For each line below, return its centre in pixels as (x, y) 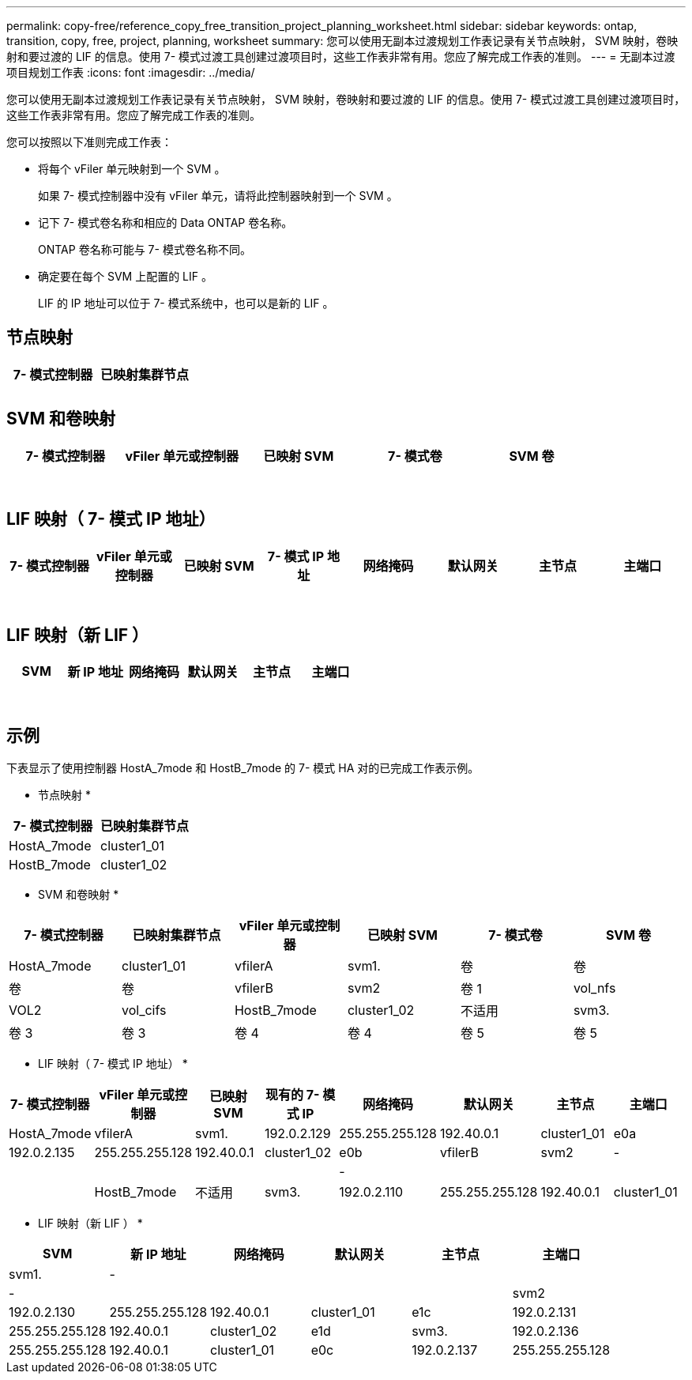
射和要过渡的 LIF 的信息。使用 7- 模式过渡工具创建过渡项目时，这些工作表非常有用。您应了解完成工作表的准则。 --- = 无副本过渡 (341, 57)
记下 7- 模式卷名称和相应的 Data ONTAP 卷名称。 (165, 222)
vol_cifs (144, 1010)
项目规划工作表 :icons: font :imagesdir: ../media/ (131, 72)
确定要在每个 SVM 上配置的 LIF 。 (125, 276)
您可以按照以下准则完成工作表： (89, 142)
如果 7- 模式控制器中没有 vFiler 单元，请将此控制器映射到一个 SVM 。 (218, 196)
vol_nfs (594, 988)
